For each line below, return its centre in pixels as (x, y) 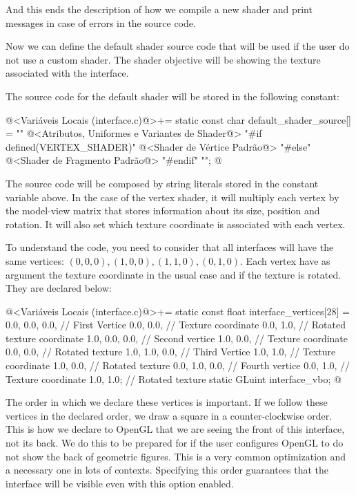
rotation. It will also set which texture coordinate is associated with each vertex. (176, 224)
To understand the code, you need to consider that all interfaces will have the (170, 247)
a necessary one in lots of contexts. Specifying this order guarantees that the (167, 470)
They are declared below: (59, 288)
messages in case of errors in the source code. (101, 22)
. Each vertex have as (285, 260)
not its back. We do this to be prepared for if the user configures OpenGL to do (175, 443)
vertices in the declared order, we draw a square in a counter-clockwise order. (169, 415)
